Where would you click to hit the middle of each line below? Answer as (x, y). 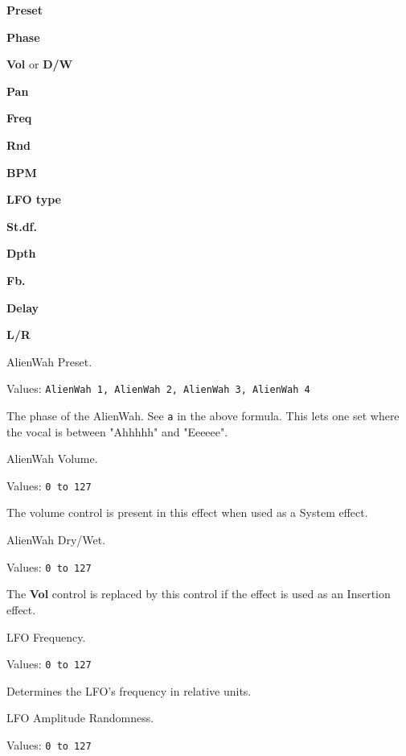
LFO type (34, 199)
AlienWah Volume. (52, 459)
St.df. (22, 226)
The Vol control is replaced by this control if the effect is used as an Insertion (199, 594)
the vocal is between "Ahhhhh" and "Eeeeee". (117, 431)
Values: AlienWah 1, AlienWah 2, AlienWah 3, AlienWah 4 (158, 388)
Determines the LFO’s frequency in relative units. (129, 690)
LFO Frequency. (46, 636)
